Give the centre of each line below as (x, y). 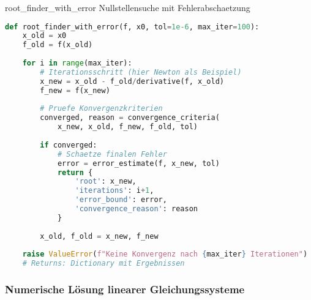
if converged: (69, 145)
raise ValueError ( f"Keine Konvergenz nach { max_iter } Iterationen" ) (165, 254)
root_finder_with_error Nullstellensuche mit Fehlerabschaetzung (128, 7)
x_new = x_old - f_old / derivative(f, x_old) (132, 81)
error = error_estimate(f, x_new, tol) (138, 163)
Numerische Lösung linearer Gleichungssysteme (125, 289)
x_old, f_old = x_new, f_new (99, 236)
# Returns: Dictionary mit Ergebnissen (103, 264)
